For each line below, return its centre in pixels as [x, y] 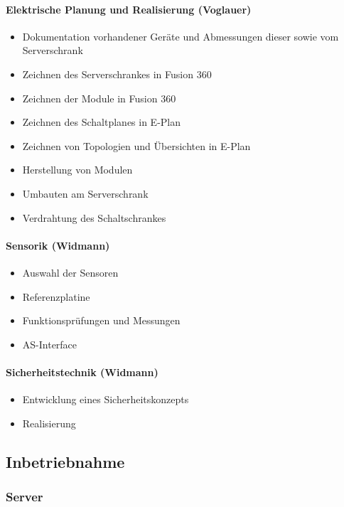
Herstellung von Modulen [77, 170]
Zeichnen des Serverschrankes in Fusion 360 [117, 74]
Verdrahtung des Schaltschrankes [94, 217]
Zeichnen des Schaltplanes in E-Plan [102, 122]
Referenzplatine [56, 296]
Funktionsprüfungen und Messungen [101, 320]
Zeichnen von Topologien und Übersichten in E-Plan [136, 145]
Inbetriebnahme [65, 461]
